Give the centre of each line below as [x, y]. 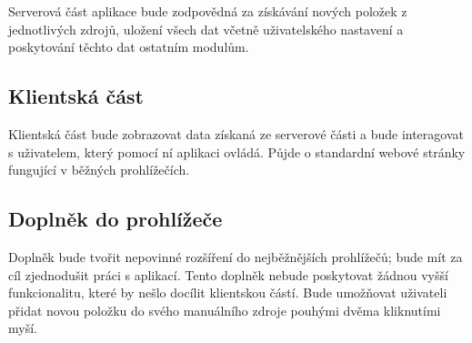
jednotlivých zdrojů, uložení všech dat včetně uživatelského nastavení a [206, 29]
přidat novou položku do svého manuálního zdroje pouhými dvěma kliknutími [225, 310]
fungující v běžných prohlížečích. [99, 170]
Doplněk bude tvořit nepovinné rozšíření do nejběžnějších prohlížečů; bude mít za [236, 256]
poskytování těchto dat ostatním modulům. [129, 47]
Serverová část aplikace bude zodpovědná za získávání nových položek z [208, 11]
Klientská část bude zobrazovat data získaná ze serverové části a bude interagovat [236, 133]
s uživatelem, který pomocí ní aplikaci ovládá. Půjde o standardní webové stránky [237, 151]
